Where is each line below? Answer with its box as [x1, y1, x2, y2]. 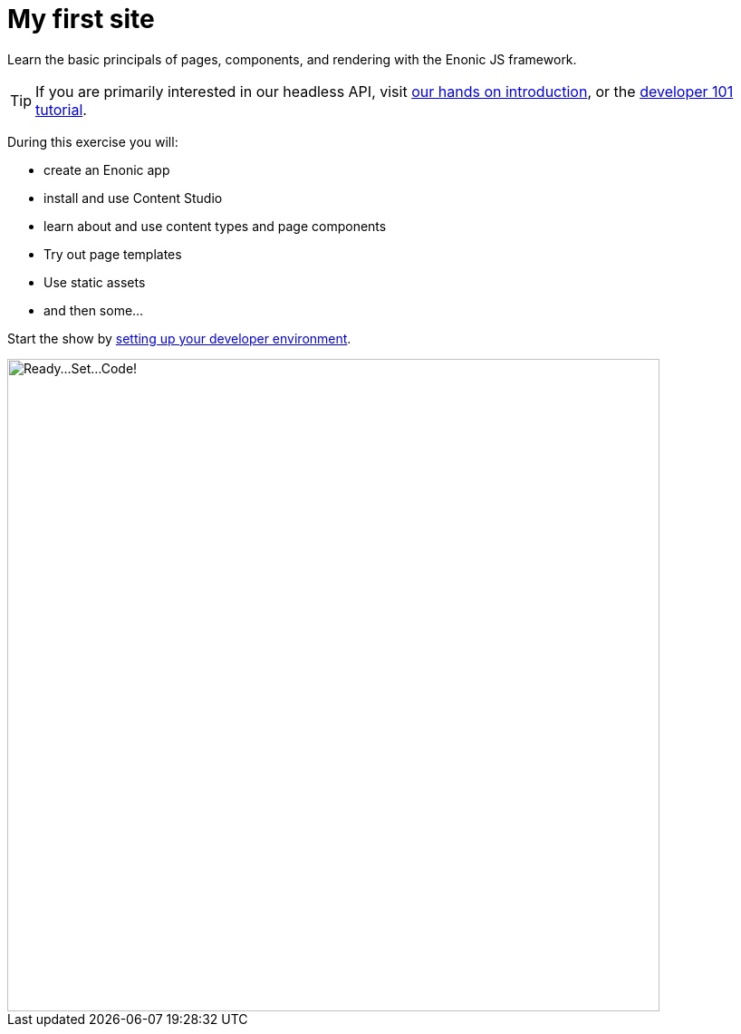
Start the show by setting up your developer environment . [7, 330, 351, 346]
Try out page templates [43, 246, 182, 262]
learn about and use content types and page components [43, 217, 387, 234]
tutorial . [35, 100, 87, 119]
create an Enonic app [43, 161, 170, 178]
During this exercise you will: [7, 133, 178, 150]
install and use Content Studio [43, 189, 223, 206]
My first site [7, 4, 155, 34]
